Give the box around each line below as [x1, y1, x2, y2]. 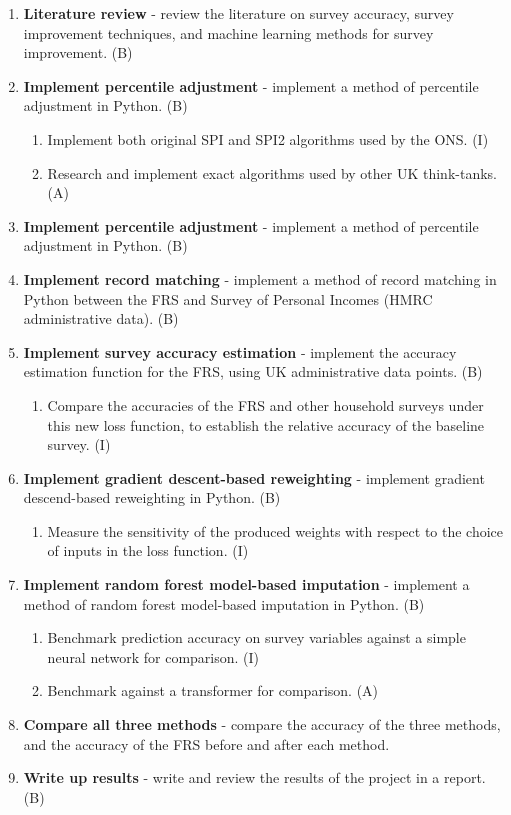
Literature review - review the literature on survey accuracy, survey [23, 3, 454, 23]
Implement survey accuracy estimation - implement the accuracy [23, 341, 457, 362]
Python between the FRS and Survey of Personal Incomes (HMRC [23, 288, 433, 309]
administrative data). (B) [23, 308, 179, 329]
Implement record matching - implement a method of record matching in [23, 268, 497, 289]
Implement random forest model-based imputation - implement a [23, 574, 470, 595]
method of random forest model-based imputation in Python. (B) [23, 593, 425, 614]
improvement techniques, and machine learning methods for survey [23, 22, 434, 43]
